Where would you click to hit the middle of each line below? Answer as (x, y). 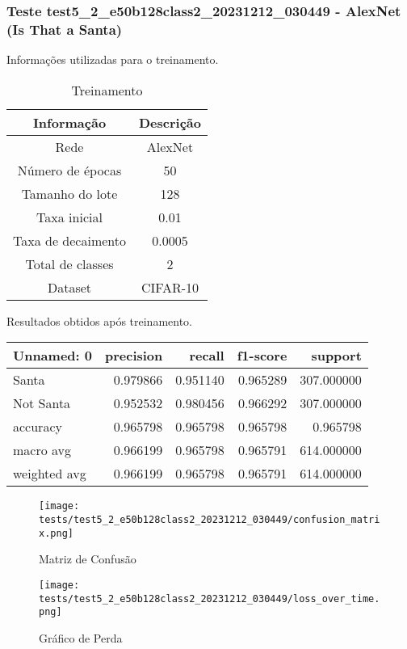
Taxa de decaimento (69, 240)
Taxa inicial (69, 217)
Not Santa (42, 403)
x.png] (56, 533)
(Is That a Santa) (65, 29)
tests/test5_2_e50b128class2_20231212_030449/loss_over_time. (210, 598)
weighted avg (50, 474)
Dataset (69, 287)
